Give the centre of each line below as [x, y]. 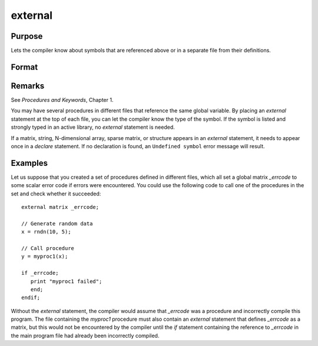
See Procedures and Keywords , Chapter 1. [62, 99]
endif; [31, 298]
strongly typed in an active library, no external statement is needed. [93, 127]
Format [24, 67]
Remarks [28, 86]
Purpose [27, 36]
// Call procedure [48, 248]
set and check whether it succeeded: [56, 194]
